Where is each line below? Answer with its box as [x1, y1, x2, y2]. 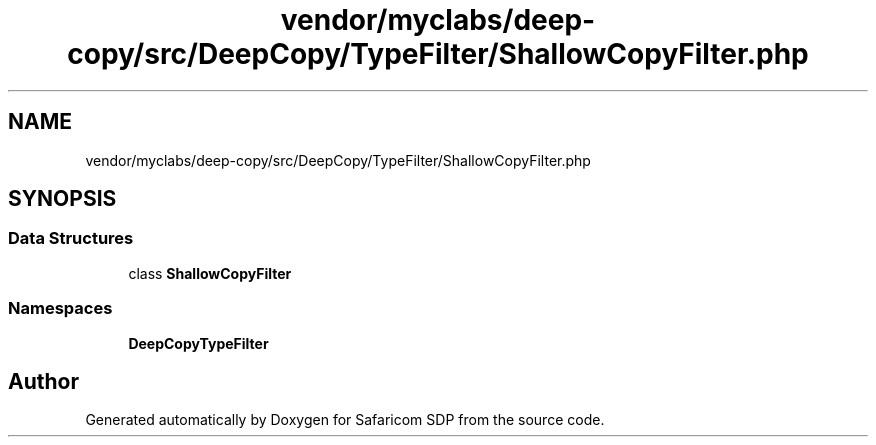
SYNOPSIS [8, 186, 117, 212]
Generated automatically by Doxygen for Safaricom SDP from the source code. [85, 411, 605, 429]
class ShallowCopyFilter [128, 264, 292, 282]
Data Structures [8, 228, 134, 249]
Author [8, 368, 79, 394]
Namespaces [8, 298, 113, 319]
